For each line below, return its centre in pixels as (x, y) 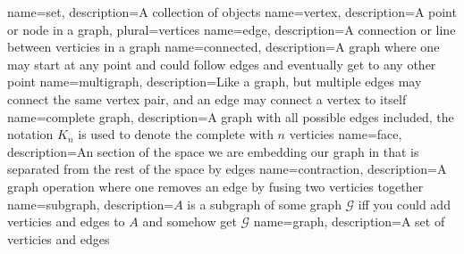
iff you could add (404, 204)
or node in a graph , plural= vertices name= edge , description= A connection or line (232, 29)
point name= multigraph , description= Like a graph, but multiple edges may (215, 82)
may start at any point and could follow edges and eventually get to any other (222, 64)
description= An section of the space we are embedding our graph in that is (213, 151)
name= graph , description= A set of (349, 221)
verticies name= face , (346, 134)
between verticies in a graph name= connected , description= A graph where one (224, 47)
